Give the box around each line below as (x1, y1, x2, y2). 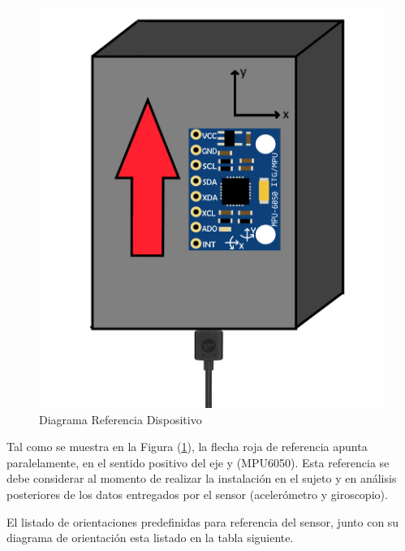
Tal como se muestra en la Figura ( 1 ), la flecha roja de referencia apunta (6, 438, 368, 455)
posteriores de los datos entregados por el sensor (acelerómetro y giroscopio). (6, 485, 388, 502)
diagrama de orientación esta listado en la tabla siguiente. (6, 529, 294, 546)
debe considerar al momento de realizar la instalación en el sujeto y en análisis (6, 470, 397, 487)
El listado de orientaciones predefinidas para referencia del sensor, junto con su (6, 513, 399, 530)
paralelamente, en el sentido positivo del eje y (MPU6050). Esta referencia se (6, 453, 390, 471)
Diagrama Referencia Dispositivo (39, 410, 202, 427)
